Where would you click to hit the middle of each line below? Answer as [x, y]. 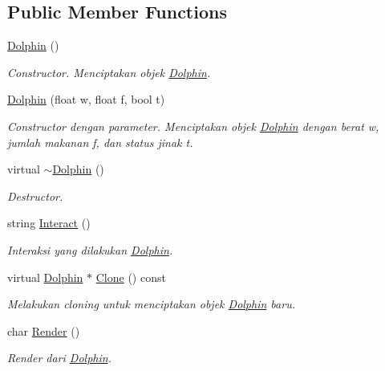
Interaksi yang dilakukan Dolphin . [90, 249]
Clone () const [131, 277]
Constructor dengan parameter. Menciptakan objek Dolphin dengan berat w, [193, 126]
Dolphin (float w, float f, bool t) [86, 99]
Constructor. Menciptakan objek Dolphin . [109, 72]
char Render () [44, 330]
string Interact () [49, 223]
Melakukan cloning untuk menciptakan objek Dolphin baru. [151, 304]
